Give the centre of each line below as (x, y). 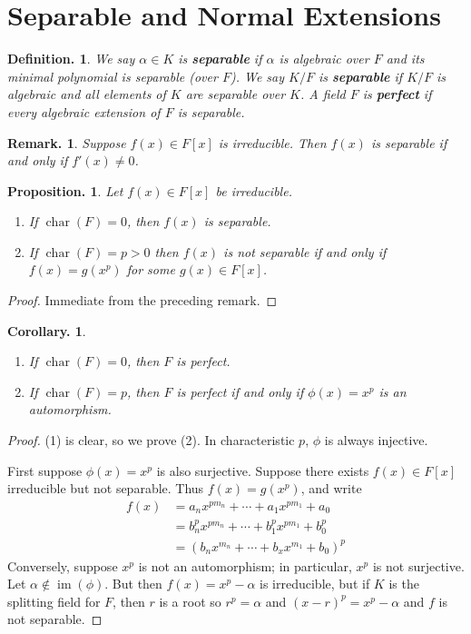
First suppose (45, 470)
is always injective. (376, 440)
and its (405, 59)
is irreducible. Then (272, 142)
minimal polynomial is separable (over (113, 76)
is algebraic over (324, 59)
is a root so (190, 601)
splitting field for (54, 601)
